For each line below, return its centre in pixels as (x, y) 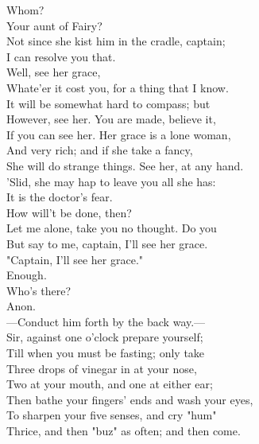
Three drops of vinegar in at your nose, (102, 368)
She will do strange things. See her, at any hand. (125, 165)
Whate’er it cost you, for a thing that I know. (118, 87)
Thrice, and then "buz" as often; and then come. (124, 431)
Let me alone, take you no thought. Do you (112, 228)
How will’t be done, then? (69, 212)
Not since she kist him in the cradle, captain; (116, 41)
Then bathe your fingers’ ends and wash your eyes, (130, 399)
